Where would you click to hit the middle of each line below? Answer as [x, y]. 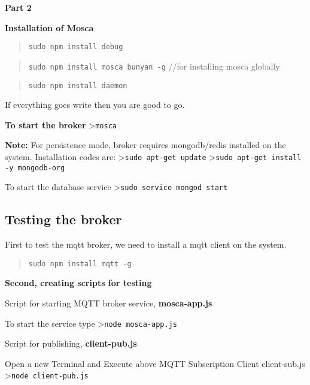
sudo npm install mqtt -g [80, 264]
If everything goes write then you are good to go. [95, 105]
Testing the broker [63, 219]
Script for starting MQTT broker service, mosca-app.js [109, 303]
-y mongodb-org [35, 168]
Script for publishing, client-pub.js [71, 343]
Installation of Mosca [49, 27]
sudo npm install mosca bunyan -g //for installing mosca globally [154, 66]
